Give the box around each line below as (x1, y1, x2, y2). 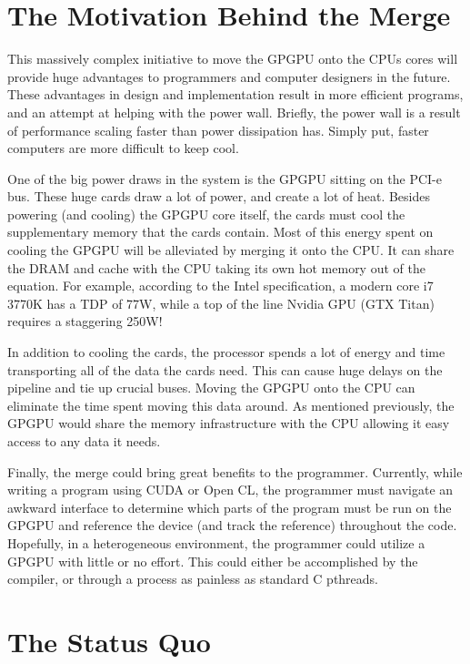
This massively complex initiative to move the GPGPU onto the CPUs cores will (7, 49, 458, 68)
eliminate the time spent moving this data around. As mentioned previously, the (7, 395, 455, 414)
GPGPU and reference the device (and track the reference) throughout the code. (7, 516, 457, 535)
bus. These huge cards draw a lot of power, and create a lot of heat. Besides (7, 187, 431, 206)
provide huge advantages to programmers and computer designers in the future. (7, 66, 451, 86)
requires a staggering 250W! (7, 312, 163, 331)
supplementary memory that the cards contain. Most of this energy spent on (7, 222, 434, 241)
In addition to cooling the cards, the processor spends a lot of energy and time (7, 342, 445, 362)
